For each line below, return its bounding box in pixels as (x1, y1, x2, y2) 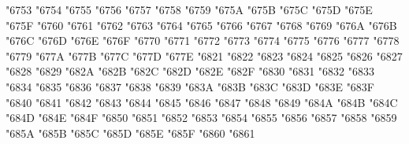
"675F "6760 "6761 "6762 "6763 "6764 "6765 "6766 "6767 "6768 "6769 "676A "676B (6, 17, 397, 33)
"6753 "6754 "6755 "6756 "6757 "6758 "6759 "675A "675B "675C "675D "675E (6, 2, 373, 17)
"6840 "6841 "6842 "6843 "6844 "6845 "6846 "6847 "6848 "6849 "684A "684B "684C (6, 94, 398, 110)
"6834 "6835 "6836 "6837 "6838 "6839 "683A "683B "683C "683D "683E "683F (6, 78, 375, 94)
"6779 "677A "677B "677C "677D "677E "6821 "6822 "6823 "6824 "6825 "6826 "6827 (6, 47, 403, 64)
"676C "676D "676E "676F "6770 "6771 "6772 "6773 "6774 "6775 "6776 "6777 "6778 (6, 32, 400, 49)
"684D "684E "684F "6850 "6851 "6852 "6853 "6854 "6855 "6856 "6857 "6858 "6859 (6, 109, 397, 126)
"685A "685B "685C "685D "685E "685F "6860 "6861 (6, 124, 255, 141)
